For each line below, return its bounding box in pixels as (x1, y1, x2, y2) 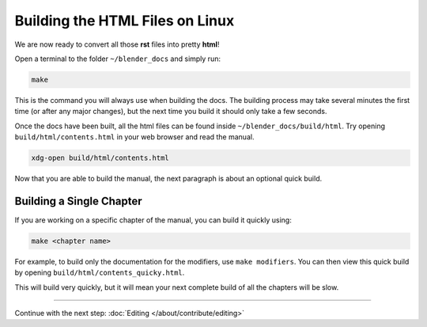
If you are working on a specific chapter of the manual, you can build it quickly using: (14, 215, 292, 225)
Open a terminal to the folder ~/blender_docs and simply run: (14, 54, 221, 63)
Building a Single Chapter (14, 194, 142, 207)
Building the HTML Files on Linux (14, 12, 235, 29)
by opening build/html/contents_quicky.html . (14, 268, 185, 277)
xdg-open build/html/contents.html (31, 154, 169, 162)
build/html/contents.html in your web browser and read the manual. (14, 132, 255, 142)
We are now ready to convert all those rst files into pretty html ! (14, 40, 220, 49)
